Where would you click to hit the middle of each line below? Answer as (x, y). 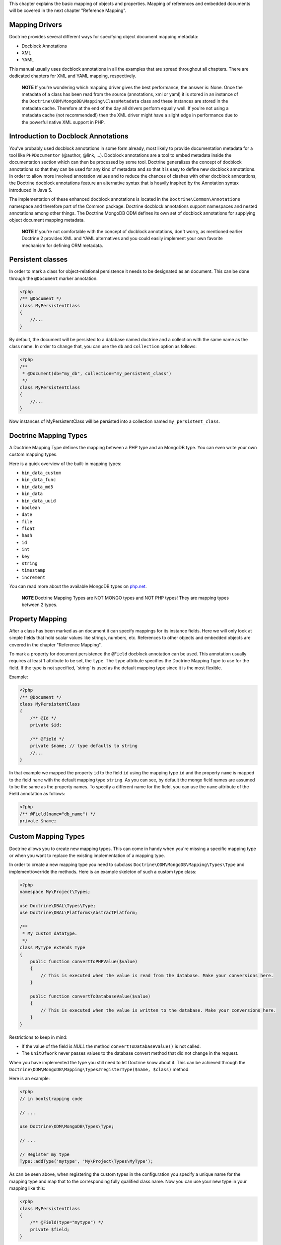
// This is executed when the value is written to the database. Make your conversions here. (158, 1010)
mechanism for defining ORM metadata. (63, 245)
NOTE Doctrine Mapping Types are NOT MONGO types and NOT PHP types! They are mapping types (125, 598)
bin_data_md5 (37, 487)
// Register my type (44, 1154)
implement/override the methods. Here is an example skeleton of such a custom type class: (103, 871)
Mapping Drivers (35, 25)
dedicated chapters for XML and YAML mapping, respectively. (73, 76)
